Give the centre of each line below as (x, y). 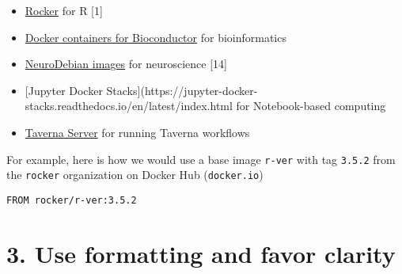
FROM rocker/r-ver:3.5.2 (72, 200)
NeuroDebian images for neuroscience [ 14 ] (126, 64)
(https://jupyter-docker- (199, 90)
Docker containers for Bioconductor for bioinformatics (155, 37)
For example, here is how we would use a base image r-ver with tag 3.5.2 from (201, 159)
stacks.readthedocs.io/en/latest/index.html (129, 106)
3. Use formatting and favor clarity (201, 253)
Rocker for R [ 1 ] (64, 10)
